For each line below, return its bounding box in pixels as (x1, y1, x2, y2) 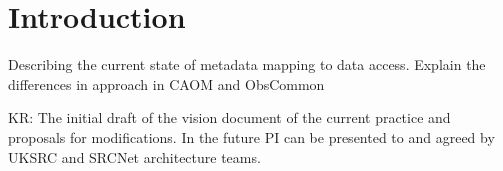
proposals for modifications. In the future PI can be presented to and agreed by (8, 126, 495, 147)
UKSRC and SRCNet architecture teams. (8, 146, 261, 167)
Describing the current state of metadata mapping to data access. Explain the (8, 54, 486, 75)
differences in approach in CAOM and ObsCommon (8, 73, 325, 94)
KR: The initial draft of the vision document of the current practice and (8, 107, 451, 128)
